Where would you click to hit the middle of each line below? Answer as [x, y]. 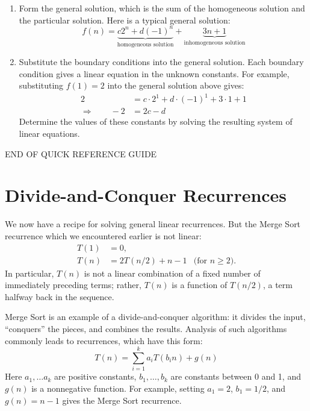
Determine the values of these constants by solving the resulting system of [156, 121]
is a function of [200, 285]
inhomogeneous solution [215, 42]
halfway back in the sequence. [60, 296]
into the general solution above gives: [176, 85]
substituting [41, 85]
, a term [277, 285]
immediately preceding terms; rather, [73, 285]
